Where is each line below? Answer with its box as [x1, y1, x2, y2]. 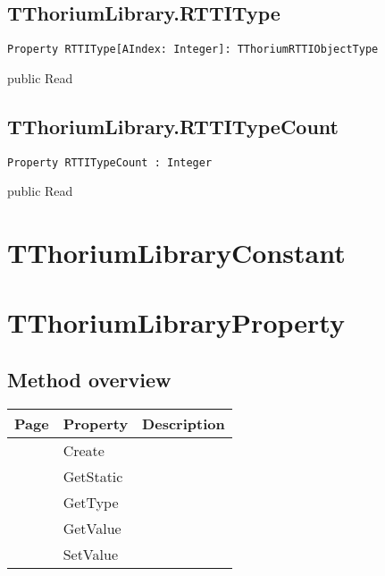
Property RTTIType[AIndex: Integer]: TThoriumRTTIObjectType [7, 43, 379, 56]
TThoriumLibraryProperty [7, 304, 345, 341]
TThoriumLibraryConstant [7, 234, 346, 271]
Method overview [7, 366, 172, 394]
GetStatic [63, 465, 123, 487]
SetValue [63, 543, 118, 564]
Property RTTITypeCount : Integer [7, 156, 213, 169]
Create [63, 439, 105, 461]
